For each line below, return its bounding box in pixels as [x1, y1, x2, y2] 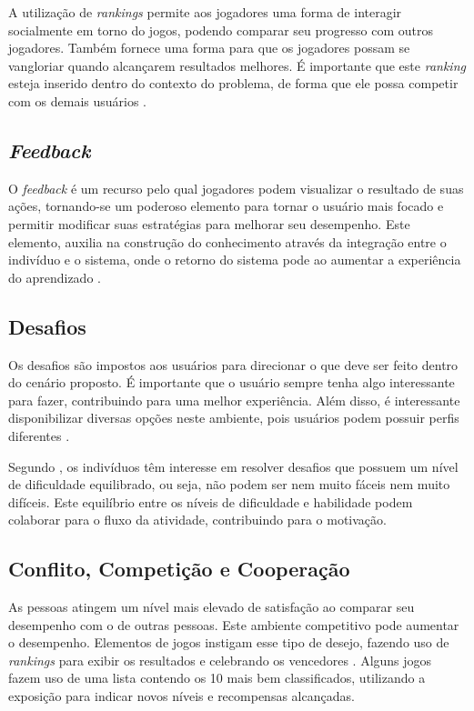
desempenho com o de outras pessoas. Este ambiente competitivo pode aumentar [8, 615, 459, 634]
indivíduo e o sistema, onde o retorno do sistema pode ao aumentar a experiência [8, 250, 461, 269]
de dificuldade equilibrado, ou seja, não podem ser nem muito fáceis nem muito [8, 475, 450, 494]
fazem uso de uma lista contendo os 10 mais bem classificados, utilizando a [8, 668, 426, 687]
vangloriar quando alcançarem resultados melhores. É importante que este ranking [8, 55, 466, 75]
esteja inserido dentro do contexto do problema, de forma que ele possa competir [8, 74, 459, 93]
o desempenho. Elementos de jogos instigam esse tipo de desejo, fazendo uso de [8, 633, 449, 652]
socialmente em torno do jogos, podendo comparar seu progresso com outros [8, 20, 433, 39]
